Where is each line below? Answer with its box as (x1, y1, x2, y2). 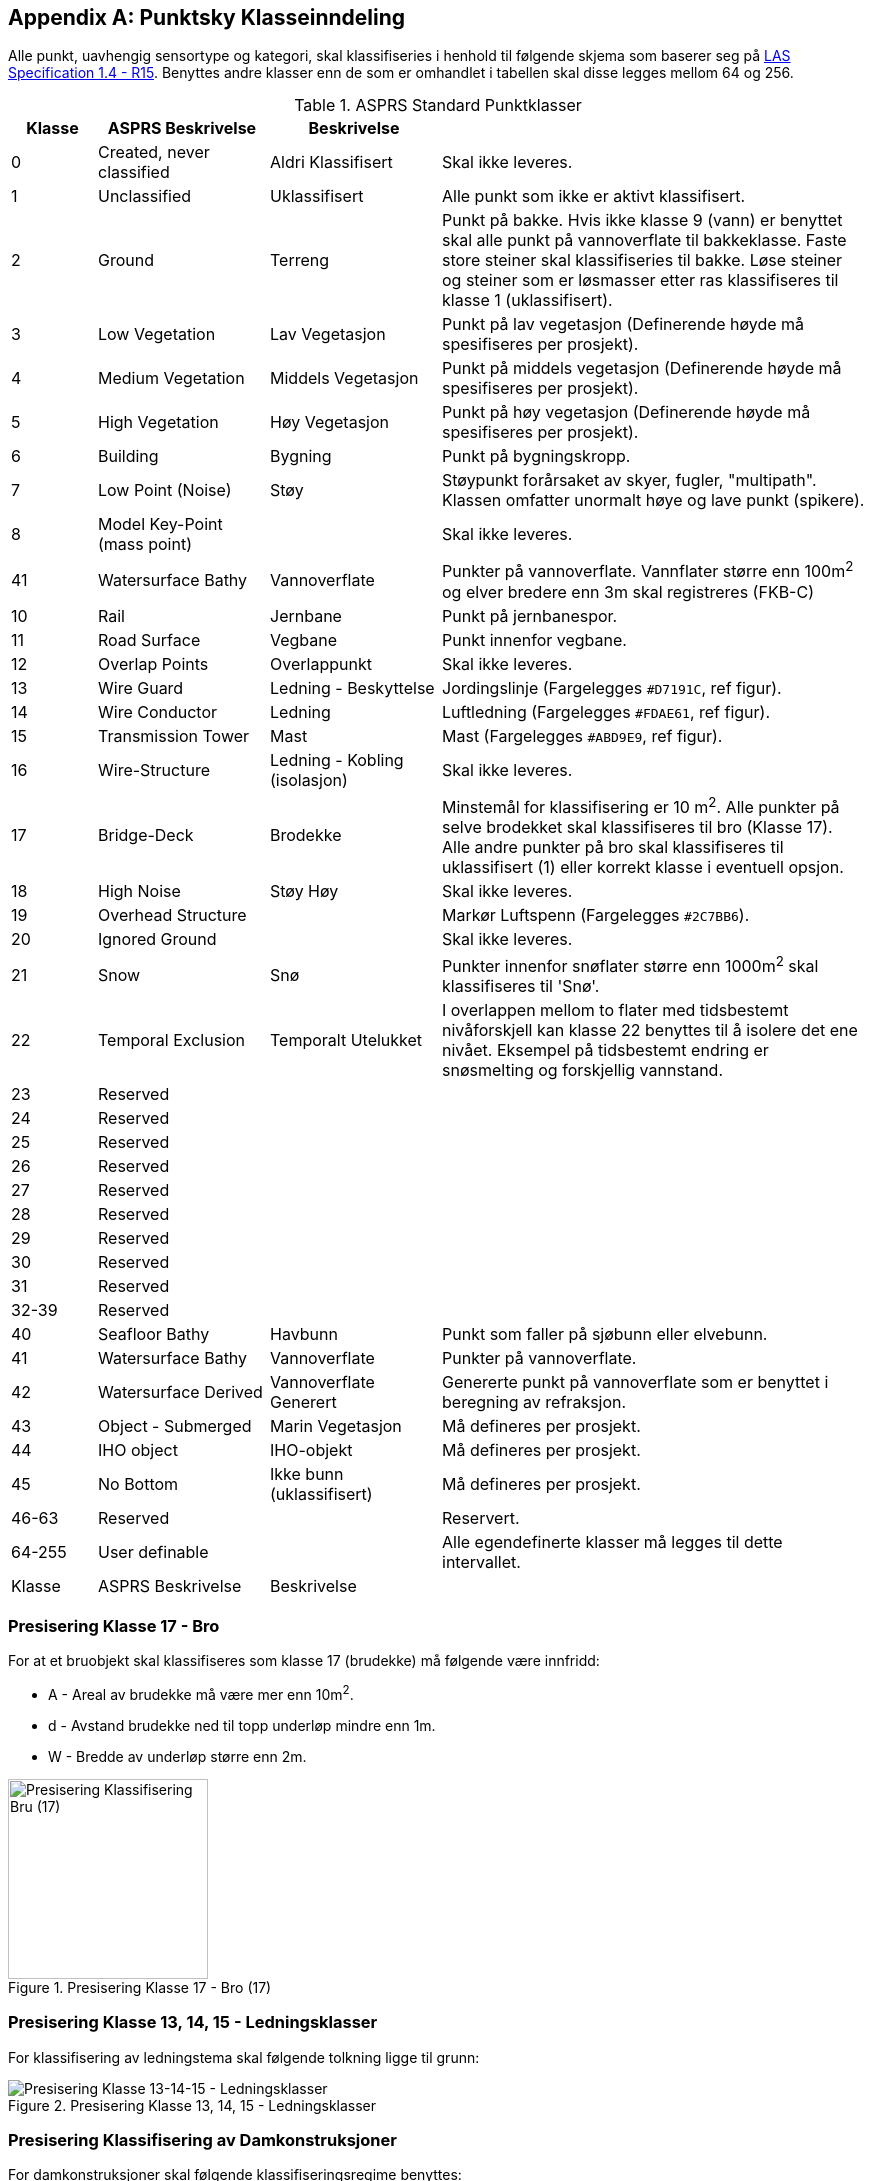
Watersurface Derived (98, 1382, 263, 1403)
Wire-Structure (98, 759, 210, 780)
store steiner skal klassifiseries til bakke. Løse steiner (442, 250, 843, 271)
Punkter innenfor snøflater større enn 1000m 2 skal (442, 953, 819, 977)
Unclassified (98, 186, 192, 207)
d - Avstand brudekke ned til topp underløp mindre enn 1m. (48, 1716, 436, 1734)
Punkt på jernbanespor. (442, 605, 618, 626)
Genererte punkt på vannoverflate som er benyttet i (442, 1372, 829, 1393)
